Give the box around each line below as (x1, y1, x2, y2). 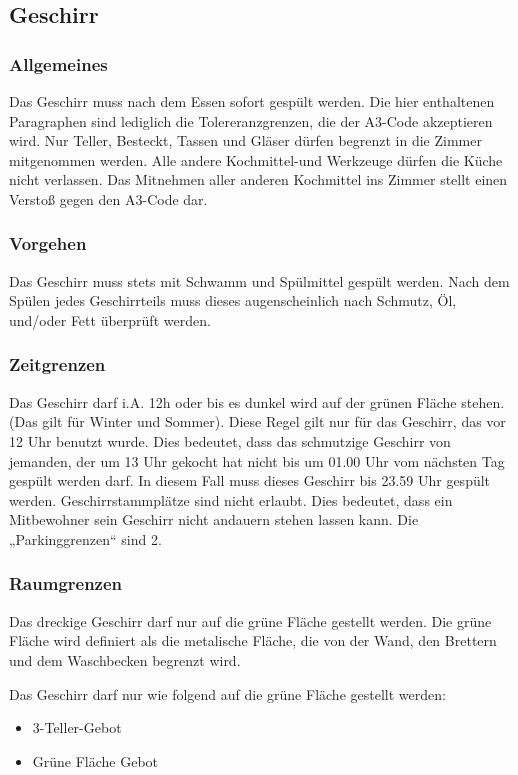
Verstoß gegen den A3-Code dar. (9, 188, 208, 209)
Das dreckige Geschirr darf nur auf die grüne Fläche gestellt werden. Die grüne (9, 610, 492, 631)
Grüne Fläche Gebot (32, 750, 159, 771)
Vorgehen (9, 231, 87, 256)
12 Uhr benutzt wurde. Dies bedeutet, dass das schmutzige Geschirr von (9, 430, 451, 451)
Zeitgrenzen (9, 352, 106, 377)
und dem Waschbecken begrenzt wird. (9, 649, 241, 670)
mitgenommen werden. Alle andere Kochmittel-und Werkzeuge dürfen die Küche (9, 149, 503, 170)
